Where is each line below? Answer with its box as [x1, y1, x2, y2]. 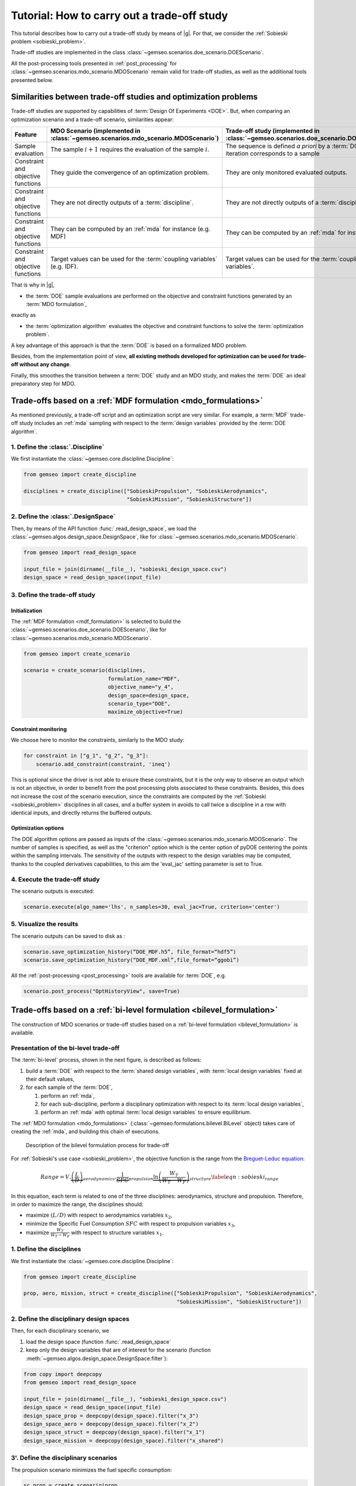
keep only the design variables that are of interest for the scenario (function [26, 1346, 211, 1353]
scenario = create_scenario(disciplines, [23, 667, 146, 674]
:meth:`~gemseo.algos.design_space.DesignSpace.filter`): [26, 1355, 169, 1362]
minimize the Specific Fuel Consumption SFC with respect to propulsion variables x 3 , [26, 1220, 236, 1229]
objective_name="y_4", [107, 684, 174, 691]
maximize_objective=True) [107, 709, 183, 716]
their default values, [26, 1075, 75, 1082]
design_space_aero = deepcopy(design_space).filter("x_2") [23, 1421, 199, 1427]
